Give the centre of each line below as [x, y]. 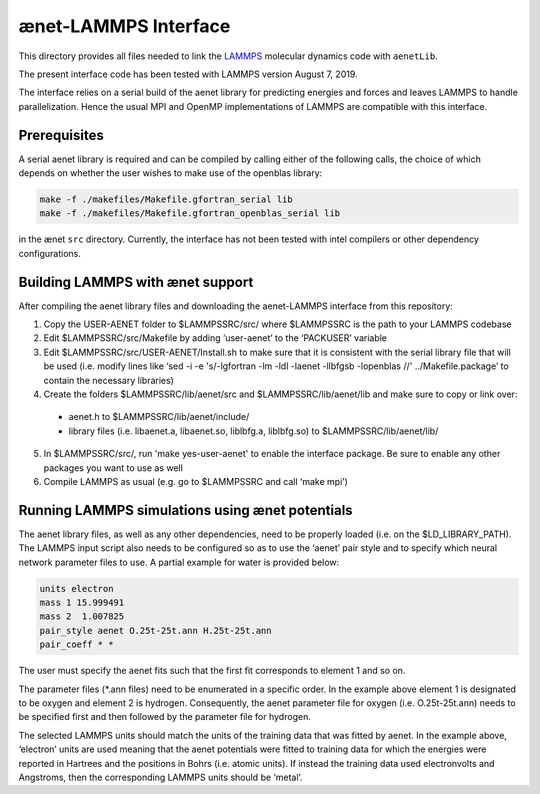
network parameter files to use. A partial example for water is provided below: [179, 562]
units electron [76, 588]
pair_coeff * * [76, 644]
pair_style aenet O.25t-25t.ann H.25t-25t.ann [155, 630]
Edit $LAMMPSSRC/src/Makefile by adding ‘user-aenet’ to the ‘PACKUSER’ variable [215, 338]
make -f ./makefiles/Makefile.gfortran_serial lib [166, 199]
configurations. [50, 253]
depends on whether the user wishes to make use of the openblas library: [170, 173]
